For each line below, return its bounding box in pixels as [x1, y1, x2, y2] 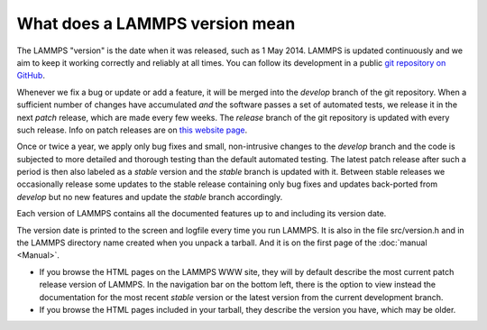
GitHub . [16, 70, 45, 81]
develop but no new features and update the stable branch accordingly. [16, 191, 283, 202]
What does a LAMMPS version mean [16, 14, 296, 33]
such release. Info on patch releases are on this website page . [16, 124, 248, 135]
